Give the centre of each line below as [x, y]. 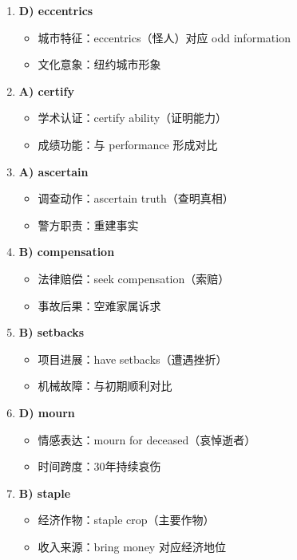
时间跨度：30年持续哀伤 [99, 466]
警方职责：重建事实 [88, 225]
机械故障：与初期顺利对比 [105, 386]
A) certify [46, 91]
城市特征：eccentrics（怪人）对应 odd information [164, 37]
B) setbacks [51, 332]
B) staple [45, 493]
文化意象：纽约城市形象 [99, 64]
